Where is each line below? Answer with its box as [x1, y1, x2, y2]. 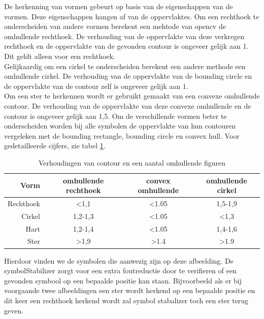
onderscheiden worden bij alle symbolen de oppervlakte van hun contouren [4, 120, 236, 131]
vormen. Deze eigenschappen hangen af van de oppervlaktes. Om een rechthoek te [4, 11, 259, 21]
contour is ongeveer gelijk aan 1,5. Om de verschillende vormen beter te [4, 110, 227, 121]
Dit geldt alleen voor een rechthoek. [4, 50, 115, 61]
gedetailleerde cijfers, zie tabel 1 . [4, 140, 106, 151]
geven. [4, 305, 24, 315]
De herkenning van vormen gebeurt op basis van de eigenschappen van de [4, 1, 233, 11]
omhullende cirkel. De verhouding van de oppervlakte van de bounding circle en [4, 71, 252, 81]
